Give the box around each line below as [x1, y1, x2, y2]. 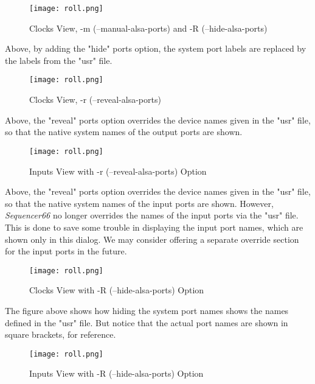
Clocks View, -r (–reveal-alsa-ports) [29, 93, 161, 106]
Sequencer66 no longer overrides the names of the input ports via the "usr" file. [5, 209, 299, 222]
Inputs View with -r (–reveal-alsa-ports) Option [29, 164, 207, 177]
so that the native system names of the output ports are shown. [5, 125, 243, 138]
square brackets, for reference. [5, 328, 116, 341]
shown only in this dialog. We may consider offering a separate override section [5, 232, 299, 245]
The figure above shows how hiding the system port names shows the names [5, 304, 289, 316]
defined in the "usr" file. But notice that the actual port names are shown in [5, 316, 288, 329]
